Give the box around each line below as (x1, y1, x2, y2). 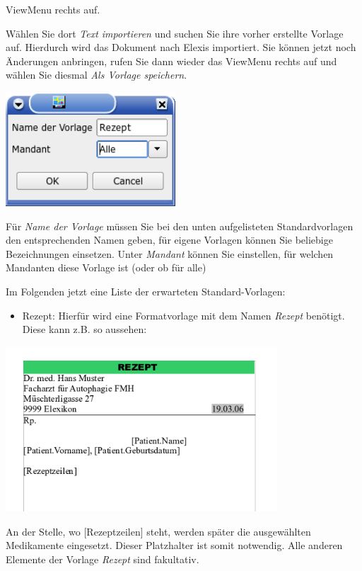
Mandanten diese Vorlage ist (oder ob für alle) (6, 260, 206, 275)
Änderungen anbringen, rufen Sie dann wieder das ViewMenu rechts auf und (6, 53, 337, 68)
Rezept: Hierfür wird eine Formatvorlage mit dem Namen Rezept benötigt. (22, 307, 345, 322)
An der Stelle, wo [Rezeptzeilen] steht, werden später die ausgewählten (6, 524, 311, 538)
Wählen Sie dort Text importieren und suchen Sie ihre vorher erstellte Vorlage (6, 26, 344, 40)
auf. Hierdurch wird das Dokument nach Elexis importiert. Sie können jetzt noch (6, 40, 356, 55)
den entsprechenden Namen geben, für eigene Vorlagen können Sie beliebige (6, 232, 333, 247)
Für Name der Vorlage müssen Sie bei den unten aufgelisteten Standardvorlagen (6, 218, 354, 233)
